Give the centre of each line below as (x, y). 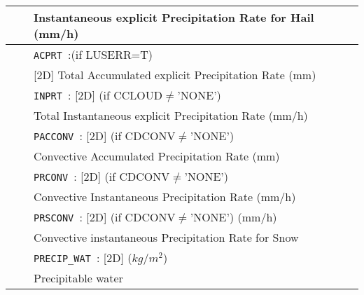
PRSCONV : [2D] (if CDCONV (105, 217)
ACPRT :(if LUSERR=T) (93, 54)
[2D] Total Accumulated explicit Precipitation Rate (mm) (175, 75)
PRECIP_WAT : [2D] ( (83, 258)
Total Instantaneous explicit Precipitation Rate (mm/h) (171, 115)
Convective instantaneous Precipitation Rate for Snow (166, 237)
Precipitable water (78, 278)
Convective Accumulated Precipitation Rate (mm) (157, 156)
